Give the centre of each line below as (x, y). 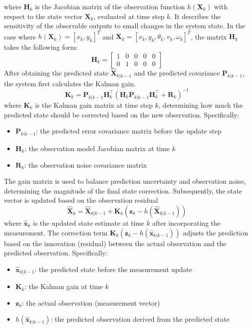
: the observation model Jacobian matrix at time (97, 148)
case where (20, 36)
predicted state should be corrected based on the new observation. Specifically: (122, 114)
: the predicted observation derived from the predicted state (140, 319)
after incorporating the (186, 223)
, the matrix (209, 36)
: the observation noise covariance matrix (85, 164)
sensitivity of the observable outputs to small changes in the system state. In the (125, 26)
